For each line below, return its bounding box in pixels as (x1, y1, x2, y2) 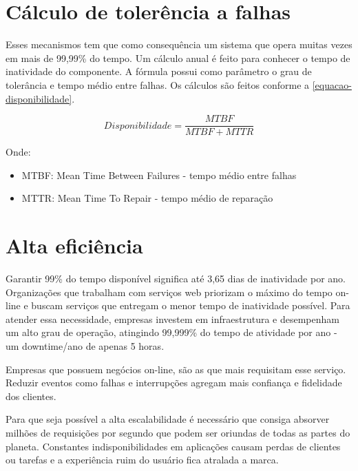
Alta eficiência (6, 231, 143, 260)
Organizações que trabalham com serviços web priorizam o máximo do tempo (6, 284, 333, 299)
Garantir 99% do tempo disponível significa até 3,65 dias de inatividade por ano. (6, 271, 346, 286)
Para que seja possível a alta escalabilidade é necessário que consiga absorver (6, 412, 330, 426)
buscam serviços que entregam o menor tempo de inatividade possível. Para (31, 298, 350, 313)
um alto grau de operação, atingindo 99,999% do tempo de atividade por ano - (6, 325, 337, 339)
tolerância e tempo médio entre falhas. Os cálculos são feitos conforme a (6, 77, 310, 92)
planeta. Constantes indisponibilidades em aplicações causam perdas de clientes (6, 439, 341, 453)
